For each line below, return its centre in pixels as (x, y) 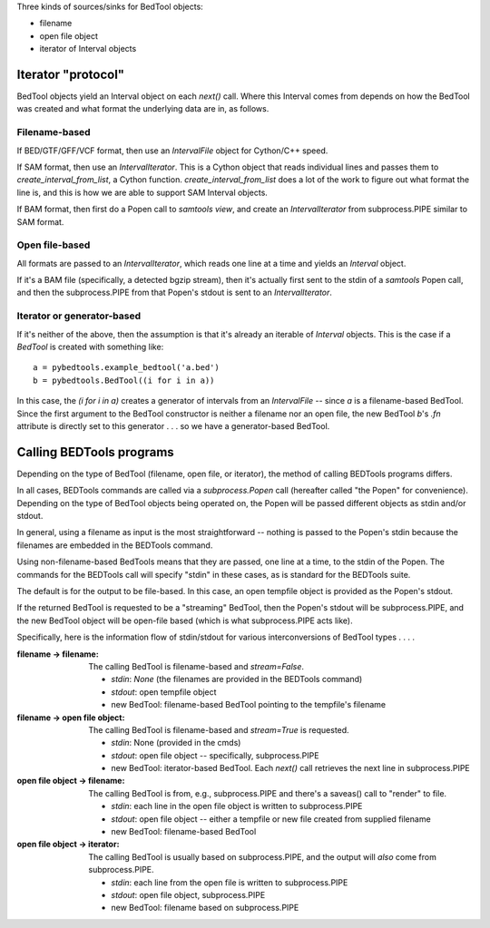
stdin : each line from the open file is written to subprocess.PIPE (230, 882)
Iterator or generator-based (79, 316)
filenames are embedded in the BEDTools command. (115, 545)
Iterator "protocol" (71, 74)
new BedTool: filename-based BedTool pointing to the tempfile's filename (248, 705)
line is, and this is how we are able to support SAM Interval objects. (142, 192)
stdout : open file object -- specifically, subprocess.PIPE (215, 755)
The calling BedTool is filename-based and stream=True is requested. (219, 729)
